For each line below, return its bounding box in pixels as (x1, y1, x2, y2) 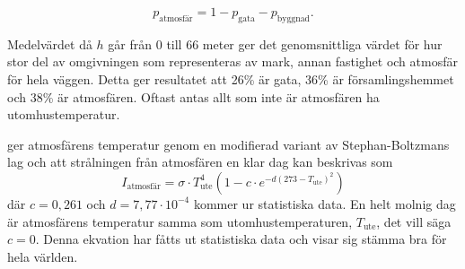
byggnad (276, 13, 311, 23)
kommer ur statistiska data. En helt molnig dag (193, 194, 456, 213)
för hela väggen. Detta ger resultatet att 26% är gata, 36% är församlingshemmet (7, 69, 454, 88)
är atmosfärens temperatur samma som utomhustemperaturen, (7, 212, 353, 230)
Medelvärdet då (7, 34, 92, 53)
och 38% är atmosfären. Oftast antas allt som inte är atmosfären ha (7, 87, 380, 106)
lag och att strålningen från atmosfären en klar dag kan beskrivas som (7, 152, 393, 171)
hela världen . (7, 247, 78, 265)
